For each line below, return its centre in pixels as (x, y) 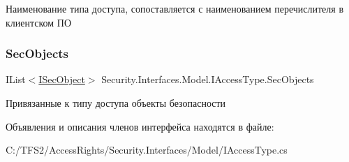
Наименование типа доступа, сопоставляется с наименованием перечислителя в (175, 8)
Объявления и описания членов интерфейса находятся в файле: (140, 126)
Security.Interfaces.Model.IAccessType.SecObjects (208, 79)
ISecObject (62, 79)
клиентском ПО (39, 22)
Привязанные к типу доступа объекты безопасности (116, 103)
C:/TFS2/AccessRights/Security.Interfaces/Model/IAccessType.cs (147, 150)
